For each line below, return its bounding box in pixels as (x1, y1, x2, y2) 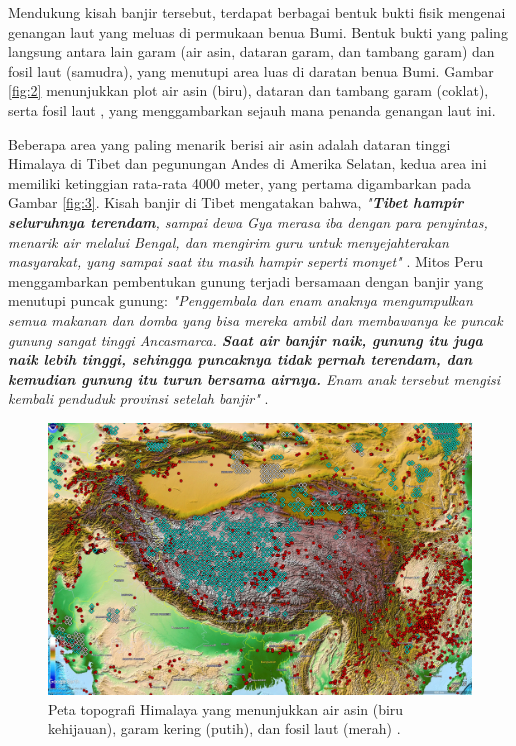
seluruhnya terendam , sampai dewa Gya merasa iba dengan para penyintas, (8, 211, 488, 232)
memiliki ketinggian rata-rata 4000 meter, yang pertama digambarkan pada (8, 172, 471, 193)
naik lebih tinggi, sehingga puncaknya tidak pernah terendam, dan (8, 349, 473, 370)
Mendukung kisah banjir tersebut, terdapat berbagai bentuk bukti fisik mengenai (8, 2, 506, 22)
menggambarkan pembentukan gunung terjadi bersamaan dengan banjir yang (8, 270, 484, 291)
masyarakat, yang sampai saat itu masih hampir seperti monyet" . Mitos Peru (8, 251, 483, 272)
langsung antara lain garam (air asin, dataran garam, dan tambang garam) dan (8, 41, 495, 62)
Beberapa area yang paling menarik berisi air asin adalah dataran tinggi (8, 133, 451, 154)
